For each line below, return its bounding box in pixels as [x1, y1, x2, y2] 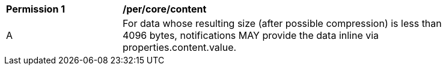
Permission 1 [6, 3, 66, 15]
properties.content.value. [123, 41, 237, 53]
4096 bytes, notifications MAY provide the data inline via [123, 29, 379, 41]
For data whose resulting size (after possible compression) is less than [123, 17, 442, 29]
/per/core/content [123, 3, 207, 15]
